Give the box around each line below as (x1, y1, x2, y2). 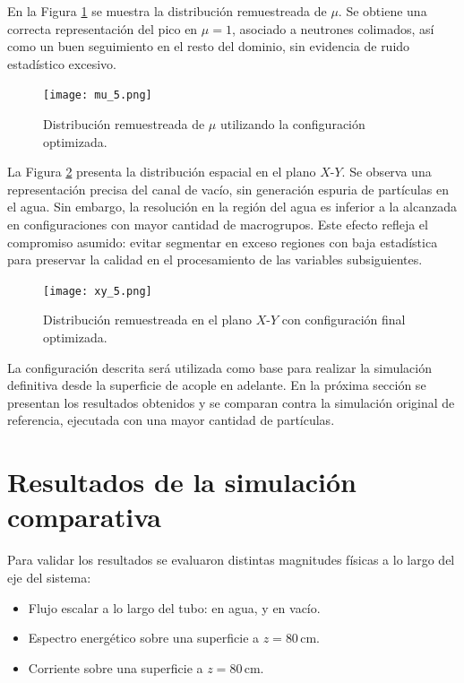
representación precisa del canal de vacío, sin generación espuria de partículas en (7, 179, 449, 198)
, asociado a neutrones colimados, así (231, 19, 434, 38)
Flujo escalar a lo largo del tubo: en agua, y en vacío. (28, 598, 321, 617)
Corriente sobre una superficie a (28, 658, 203, 677)
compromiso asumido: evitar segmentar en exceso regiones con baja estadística (7, 232, 438, 251)
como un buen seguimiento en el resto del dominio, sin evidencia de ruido (7, 37, 410, 56)
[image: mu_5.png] (43, 89, 152, 102)
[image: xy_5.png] (43, 284, 152, 298)
